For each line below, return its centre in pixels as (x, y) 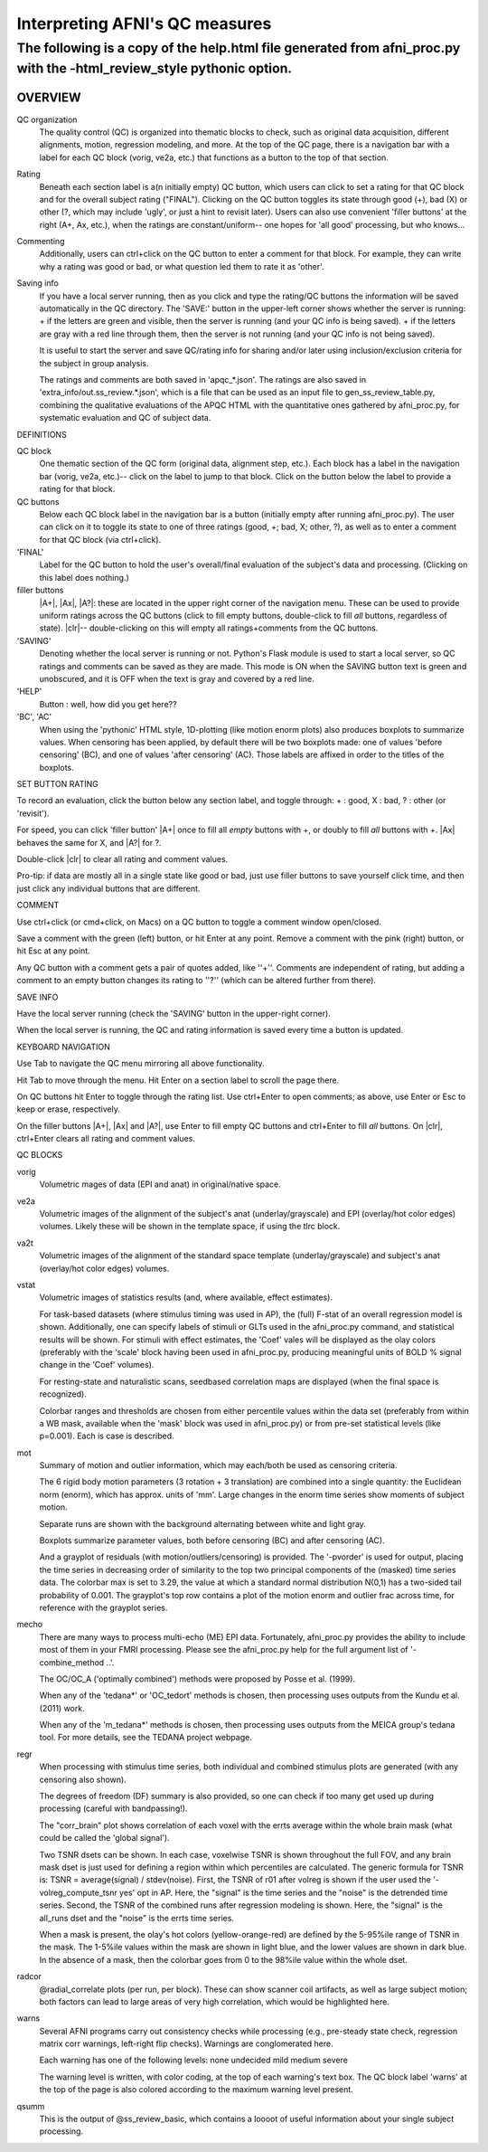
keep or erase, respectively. (69, 1109)
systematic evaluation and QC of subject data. (125, 418)
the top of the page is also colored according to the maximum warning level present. (197, 2090)
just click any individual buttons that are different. (108, 888)
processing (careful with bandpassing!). (113, 1808)
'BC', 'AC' (34, 717)
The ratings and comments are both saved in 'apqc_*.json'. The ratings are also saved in (203, 379)
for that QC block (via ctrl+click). (100, 539)
